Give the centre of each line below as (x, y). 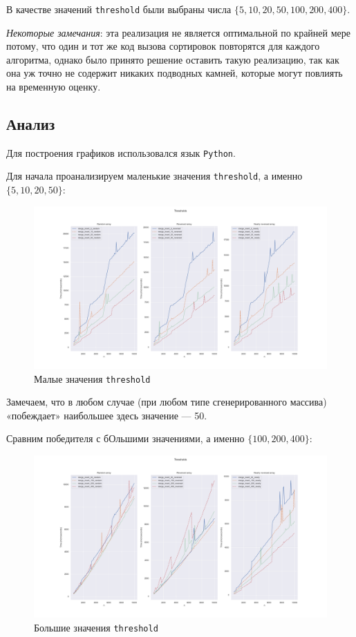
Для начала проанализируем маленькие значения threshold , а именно (154, 176)
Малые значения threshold (92, 378)
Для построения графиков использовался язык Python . (121, 152)
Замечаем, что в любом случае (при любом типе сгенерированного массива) (167, 402)
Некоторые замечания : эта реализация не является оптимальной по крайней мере (178, 32)
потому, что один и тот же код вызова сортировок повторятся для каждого (163, 46)
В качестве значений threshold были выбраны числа (119, 9)
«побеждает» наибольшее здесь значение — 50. (107, 415)
